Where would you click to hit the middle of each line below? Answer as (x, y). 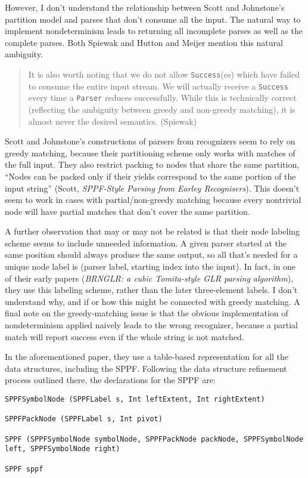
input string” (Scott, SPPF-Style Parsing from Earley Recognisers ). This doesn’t (152, 188)
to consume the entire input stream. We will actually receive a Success (158, 86)
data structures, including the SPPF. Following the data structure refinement (146, 368)
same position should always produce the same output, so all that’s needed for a (151, 255)
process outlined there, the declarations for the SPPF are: (110, 380)
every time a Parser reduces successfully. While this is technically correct (162, 98)
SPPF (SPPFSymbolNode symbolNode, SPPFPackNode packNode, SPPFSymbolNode (154, 439)
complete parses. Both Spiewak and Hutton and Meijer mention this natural (144, 42)
